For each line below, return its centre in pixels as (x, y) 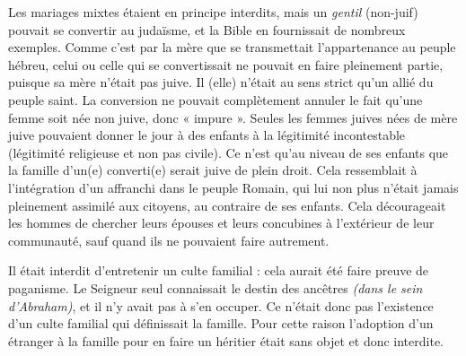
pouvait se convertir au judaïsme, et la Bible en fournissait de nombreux (207, 29)
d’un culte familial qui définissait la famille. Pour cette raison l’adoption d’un (221, 323)
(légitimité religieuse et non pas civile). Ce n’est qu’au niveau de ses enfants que (229, 152)
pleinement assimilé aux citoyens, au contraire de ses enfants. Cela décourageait (227, 205)
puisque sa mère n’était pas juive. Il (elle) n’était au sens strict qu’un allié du (221, 82)
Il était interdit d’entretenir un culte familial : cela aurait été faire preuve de (219, 270)
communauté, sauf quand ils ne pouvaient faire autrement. (169, 240)
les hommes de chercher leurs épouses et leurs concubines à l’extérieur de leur (221, 223)
